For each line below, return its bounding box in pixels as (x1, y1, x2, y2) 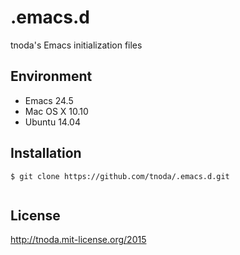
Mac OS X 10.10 (24, 105, 89, 117)
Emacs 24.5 (24, 94, 74, 106)
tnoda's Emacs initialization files (10, 39, 143, 51)
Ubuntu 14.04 (24, 116, 81, 128)
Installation (10, 145, 82, 162)
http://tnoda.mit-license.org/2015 (10, 234, 147, 246)
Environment (10, 68, 93, 85)
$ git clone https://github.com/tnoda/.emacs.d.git (10, 171, 230, 181)
